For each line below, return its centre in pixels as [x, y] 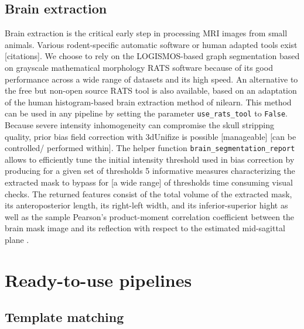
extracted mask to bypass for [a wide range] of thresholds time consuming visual [149, 182]
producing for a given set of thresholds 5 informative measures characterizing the [150, 171]
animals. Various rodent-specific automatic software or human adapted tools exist [151, 44]
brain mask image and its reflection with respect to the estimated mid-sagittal [145, 228]
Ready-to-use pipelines [98, 280]
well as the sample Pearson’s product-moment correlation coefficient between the [150, 216]
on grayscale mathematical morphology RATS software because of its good [139, 67]
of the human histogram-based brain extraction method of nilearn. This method [148, 102]
